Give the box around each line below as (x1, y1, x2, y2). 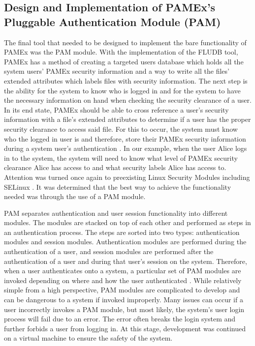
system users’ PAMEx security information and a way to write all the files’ (4, 66, 229, 76)
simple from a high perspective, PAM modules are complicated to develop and (4, 285, 240, 295)
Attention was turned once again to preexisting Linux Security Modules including (4, 172, 250, 182)
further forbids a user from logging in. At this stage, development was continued (4, 323, 246, 333)
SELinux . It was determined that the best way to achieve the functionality (4, 181, 231, 192)
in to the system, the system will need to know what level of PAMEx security (4, 152, 238, 163)
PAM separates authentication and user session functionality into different (4, 207, 228, 218)
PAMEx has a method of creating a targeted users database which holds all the (4, 56, 244, 66)
